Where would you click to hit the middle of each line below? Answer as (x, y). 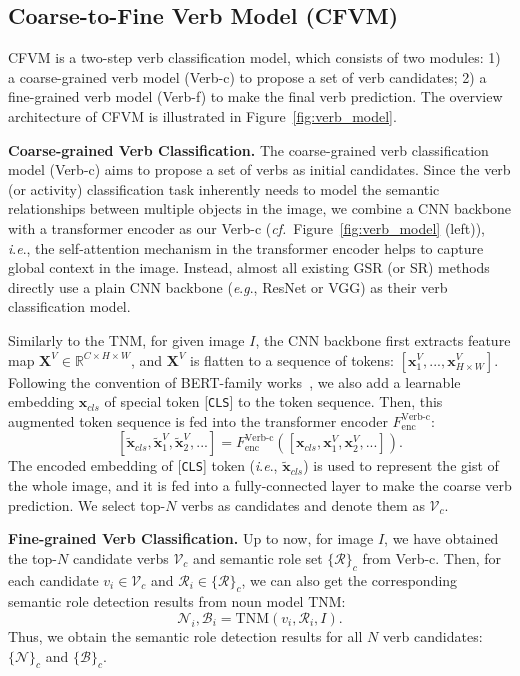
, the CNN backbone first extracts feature (383, 339)
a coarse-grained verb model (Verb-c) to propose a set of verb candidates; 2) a (247, 76)
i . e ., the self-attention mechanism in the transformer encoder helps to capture (246, 247)
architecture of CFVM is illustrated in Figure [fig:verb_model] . (202, 115)
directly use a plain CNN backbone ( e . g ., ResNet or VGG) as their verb (228, 286)
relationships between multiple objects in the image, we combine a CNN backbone (260, 208)
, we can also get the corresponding (349, 579)
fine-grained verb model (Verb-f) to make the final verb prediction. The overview (255, 96)
